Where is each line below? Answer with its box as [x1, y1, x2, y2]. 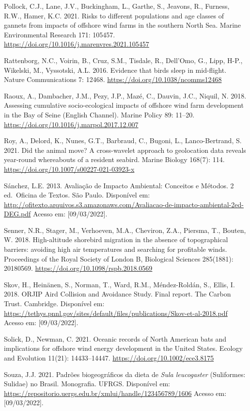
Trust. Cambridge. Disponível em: [4, 298, 105, 309]
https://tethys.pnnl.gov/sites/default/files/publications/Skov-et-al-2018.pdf [4, 308, 228, 318]
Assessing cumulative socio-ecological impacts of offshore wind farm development [4, 100, 244, 110]
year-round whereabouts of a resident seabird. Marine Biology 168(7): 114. [4, 154, 225, 164]
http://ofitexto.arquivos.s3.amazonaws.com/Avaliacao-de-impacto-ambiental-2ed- [4, 199, 244, 209]
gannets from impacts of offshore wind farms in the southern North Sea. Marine [4, 20, 241, 30]
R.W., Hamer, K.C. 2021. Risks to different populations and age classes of [4, 10, 224, 20]
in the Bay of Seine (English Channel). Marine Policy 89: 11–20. [4, 109, 195, 119]
